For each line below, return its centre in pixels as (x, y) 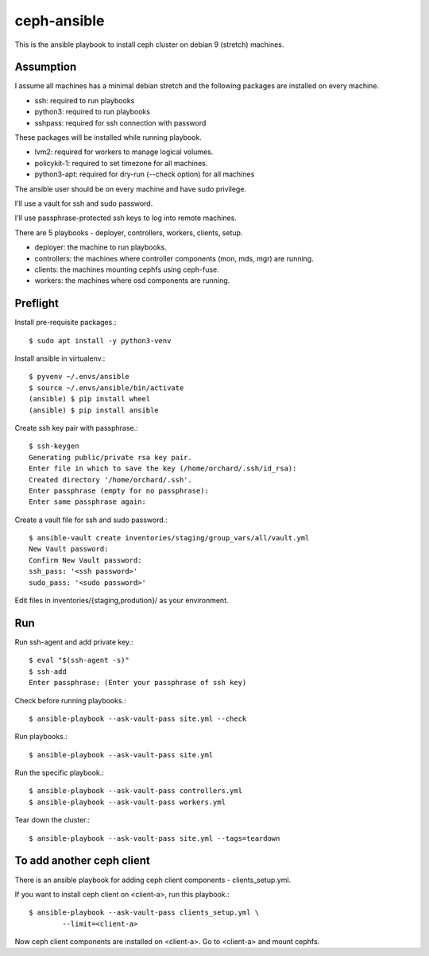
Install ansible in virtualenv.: (60, 358)
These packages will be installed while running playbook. (108, 137)
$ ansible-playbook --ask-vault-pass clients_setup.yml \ (144, 913)
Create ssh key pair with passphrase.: (76, 428)
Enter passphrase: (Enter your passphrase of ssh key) (138, 683)
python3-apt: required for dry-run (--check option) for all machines (145, 174)
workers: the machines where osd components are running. (132, 281)
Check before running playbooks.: (70, 700)
